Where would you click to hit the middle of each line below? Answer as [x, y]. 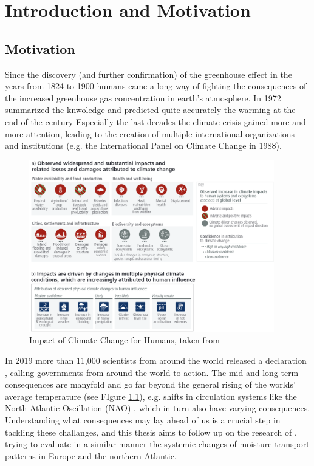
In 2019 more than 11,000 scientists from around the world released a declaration [156, 360]
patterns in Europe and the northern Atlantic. [91, 455]
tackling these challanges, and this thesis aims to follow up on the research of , [151, 432]
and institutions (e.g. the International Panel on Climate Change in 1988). [143, 146]
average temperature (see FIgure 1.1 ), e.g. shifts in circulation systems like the [151, 396]
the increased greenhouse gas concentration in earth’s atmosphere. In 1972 [143, 98]
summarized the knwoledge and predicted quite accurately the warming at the [150, 110]
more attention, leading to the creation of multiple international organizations [150, 133]
